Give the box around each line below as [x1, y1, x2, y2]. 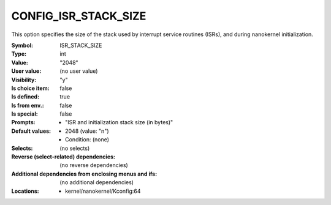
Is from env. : [11, 102, 44, 109]
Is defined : [11, 93, 40, 100]
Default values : [11, 127, 51, 135]
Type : [11, 50, 27, 58]
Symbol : [11, 42, 34, 49]
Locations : [11, 187, 39, 195]
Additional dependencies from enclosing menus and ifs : [11, 170, 158, 177]
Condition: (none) [65, 136, 110, 143]
